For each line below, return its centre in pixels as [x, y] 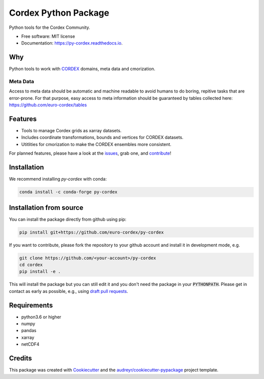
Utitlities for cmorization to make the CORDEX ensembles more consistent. [96, 144]
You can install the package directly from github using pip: [68, 219]
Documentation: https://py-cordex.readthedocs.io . [72, 43]
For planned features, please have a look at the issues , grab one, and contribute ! [90, 153]
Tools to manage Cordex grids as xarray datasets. [71, 131]
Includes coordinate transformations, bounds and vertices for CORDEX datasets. [102, 138]
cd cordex [31, 265]
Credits [21, 358]
